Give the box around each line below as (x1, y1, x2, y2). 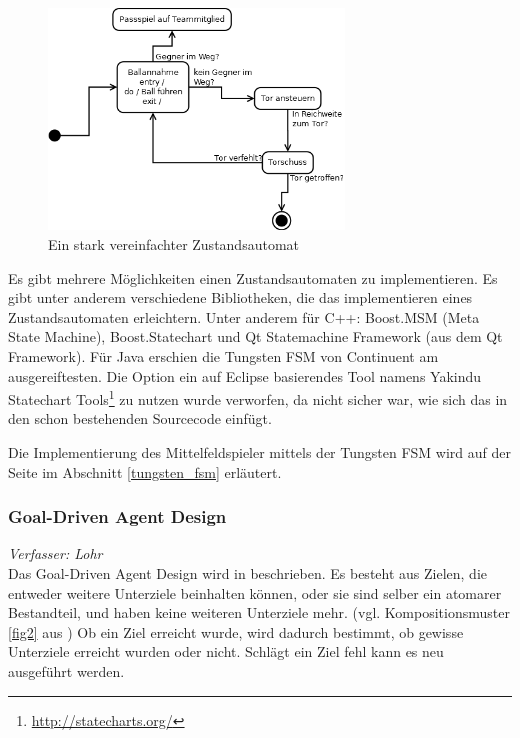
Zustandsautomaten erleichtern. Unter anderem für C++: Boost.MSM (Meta (8, 306, 480, 327)
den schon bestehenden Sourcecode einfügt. (8, 408, 272, 429)
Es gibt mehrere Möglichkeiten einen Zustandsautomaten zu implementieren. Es (8, 267, 498, 288)
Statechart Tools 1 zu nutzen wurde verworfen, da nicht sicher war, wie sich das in (8, 386, 508, 409)
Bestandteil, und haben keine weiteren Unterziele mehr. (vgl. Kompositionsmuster (8, 602, 510, 623)
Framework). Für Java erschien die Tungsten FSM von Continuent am (8, 346, 439, 366)
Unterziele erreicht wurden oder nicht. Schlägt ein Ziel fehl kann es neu (8, 641, 444, 662)
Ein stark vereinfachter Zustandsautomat (48, 234, 300, 255)
